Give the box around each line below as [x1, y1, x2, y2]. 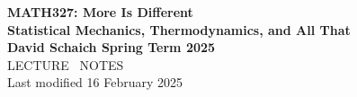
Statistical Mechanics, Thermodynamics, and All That [7, 20, 351, 39]
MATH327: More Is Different [7, 3, 193, 21]
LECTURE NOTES [7, 55, 124, 74]
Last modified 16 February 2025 [7, 73, 183, 92]
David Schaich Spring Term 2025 [7, 38, 216, 57]
